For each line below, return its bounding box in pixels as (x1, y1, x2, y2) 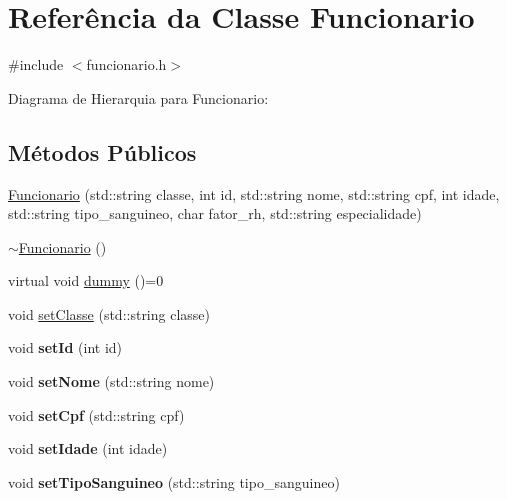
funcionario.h (86, 54, 167, 75)
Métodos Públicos (8, 136, 197, 167)
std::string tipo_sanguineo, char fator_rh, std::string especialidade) (8, 203, 422, 224)
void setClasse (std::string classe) (8, 303, 211, 324)
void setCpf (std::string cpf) (8, 404, 185, 425)
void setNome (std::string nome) (8, 371, 215, 392)
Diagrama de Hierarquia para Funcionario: (8, 87, 269, 108)
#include (8, 54, 64, 75)
